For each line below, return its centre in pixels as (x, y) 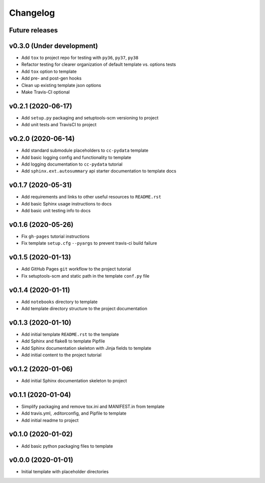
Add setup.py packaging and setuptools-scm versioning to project (90, 117)
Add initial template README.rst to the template (70, 334)
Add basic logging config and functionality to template (76, 157)
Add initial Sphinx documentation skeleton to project (74, 380)
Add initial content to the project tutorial (61, 355)
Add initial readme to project (50, 420)
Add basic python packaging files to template (67, 446)
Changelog (32, 13)
